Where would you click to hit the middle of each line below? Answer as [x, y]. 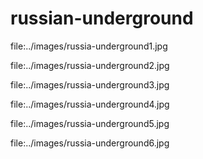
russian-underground [102, 18]
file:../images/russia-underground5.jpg [90, 123]
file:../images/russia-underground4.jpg [90, 104]
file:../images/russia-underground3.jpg [90, 84]
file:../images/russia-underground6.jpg [90, 143]
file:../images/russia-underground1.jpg [89, 46]
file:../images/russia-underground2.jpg [90, 65]
